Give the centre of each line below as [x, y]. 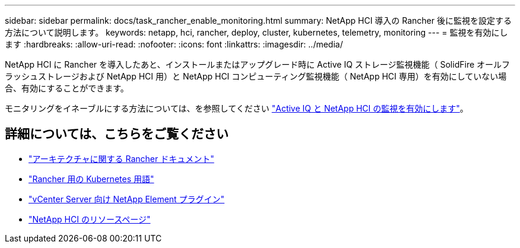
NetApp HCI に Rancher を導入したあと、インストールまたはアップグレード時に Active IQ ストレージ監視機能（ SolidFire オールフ [258, 64]
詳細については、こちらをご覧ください [117, 134]
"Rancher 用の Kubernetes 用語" [91, 179]
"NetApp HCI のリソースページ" [90, 219]
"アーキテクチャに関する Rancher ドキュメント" [121, 158]
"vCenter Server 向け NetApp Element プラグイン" [127, 199]
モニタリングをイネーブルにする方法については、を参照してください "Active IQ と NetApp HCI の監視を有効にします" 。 [237, 108]
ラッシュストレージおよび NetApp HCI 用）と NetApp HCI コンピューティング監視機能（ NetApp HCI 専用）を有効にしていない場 [256, 76]
